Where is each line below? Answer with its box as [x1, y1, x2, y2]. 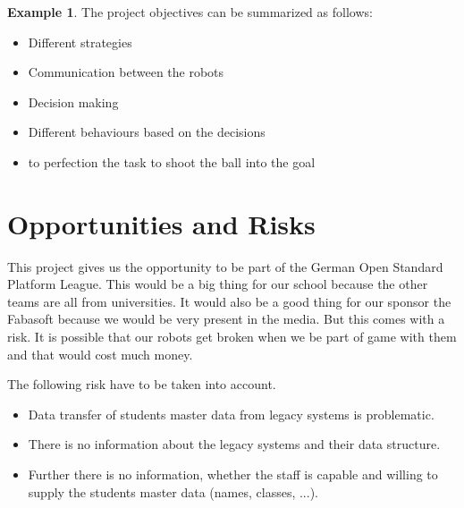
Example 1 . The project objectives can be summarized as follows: [7, 3, 373, 21]
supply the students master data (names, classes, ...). [28, 482, 318, 501]
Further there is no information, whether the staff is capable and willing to [28, 465, 438, 484]
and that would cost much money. [7, 344, 193, 363]
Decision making [28, 92, 119, 111]
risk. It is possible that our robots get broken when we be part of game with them [7, 327, 457, 346]
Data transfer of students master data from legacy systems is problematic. [28, 404, 434, 423]
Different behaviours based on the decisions [28, 123, 266, 141]
